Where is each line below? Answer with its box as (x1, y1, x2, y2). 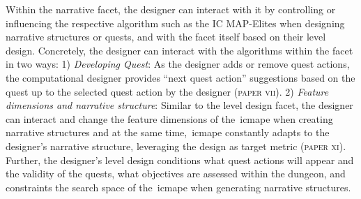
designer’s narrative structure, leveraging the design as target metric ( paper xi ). (6, 138, 346, 153)
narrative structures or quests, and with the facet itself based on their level (6, 29, 326, 44)
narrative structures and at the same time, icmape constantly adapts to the (6, 125, 330, 140)
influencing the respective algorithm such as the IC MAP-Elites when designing (6, 15, 345, 30)
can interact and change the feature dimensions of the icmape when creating (6, 111, 333, 126)
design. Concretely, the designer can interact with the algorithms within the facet (6, 43, 353, 57)
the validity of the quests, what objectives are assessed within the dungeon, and (6, 166, 346, 181)
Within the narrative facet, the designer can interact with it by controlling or (6, 2, 336, 16)
